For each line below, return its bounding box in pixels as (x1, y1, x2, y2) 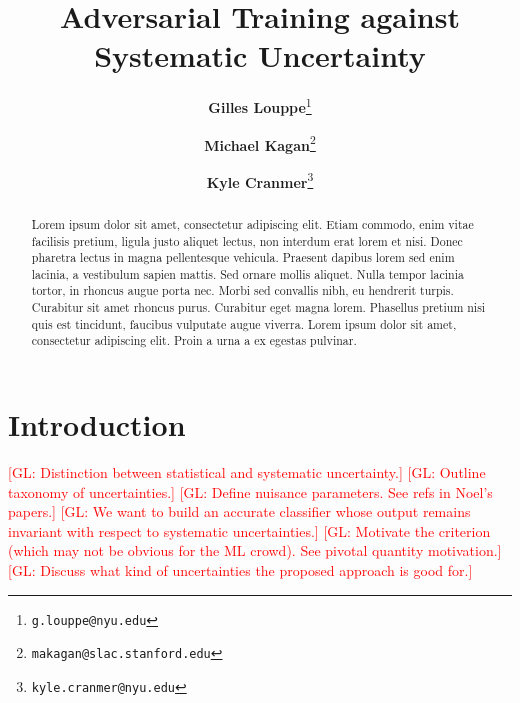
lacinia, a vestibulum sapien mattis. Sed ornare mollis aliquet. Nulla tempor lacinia (31, 265, 464, 282)
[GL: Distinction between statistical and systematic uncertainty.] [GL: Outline (8, 462, 486, 483)
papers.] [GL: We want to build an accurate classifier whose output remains (8, 501, 471, 522)
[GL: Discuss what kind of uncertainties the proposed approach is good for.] (8, 560, 473, 581)
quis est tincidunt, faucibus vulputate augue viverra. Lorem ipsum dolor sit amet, (31, 315, 457, 332)
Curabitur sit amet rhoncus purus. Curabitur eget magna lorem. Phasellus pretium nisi (31, 299, 486, 316)
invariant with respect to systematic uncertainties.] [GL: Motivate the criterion (8, 520, 491, 541)
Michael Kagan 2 (204, 131, 316, 155)
